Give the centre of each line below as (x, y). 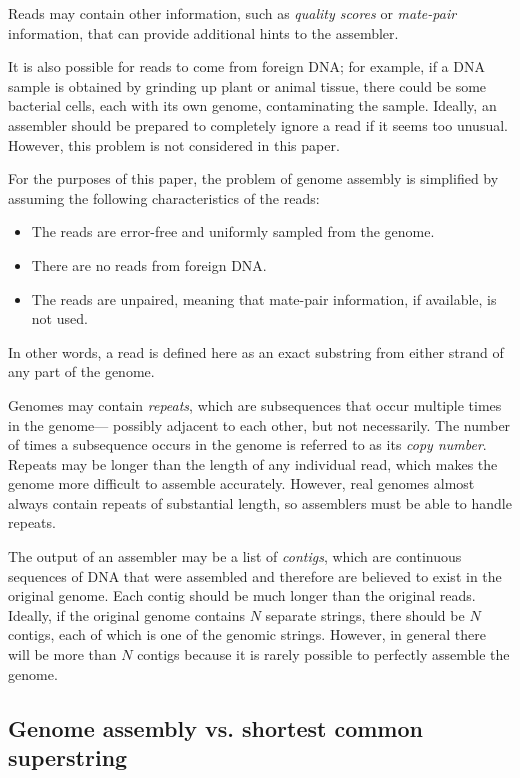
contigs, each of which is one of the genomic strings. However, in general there (247, 634)
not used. (59, 318)
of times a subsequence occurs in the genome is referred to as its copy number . (247, 444)
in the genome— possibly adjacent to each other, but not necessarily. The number (259, 424)
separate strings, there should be (365, 614)
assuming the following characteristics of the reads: (164, 197)
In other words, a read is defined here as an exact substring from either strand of (256, 351)
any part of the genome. (81, 371)
